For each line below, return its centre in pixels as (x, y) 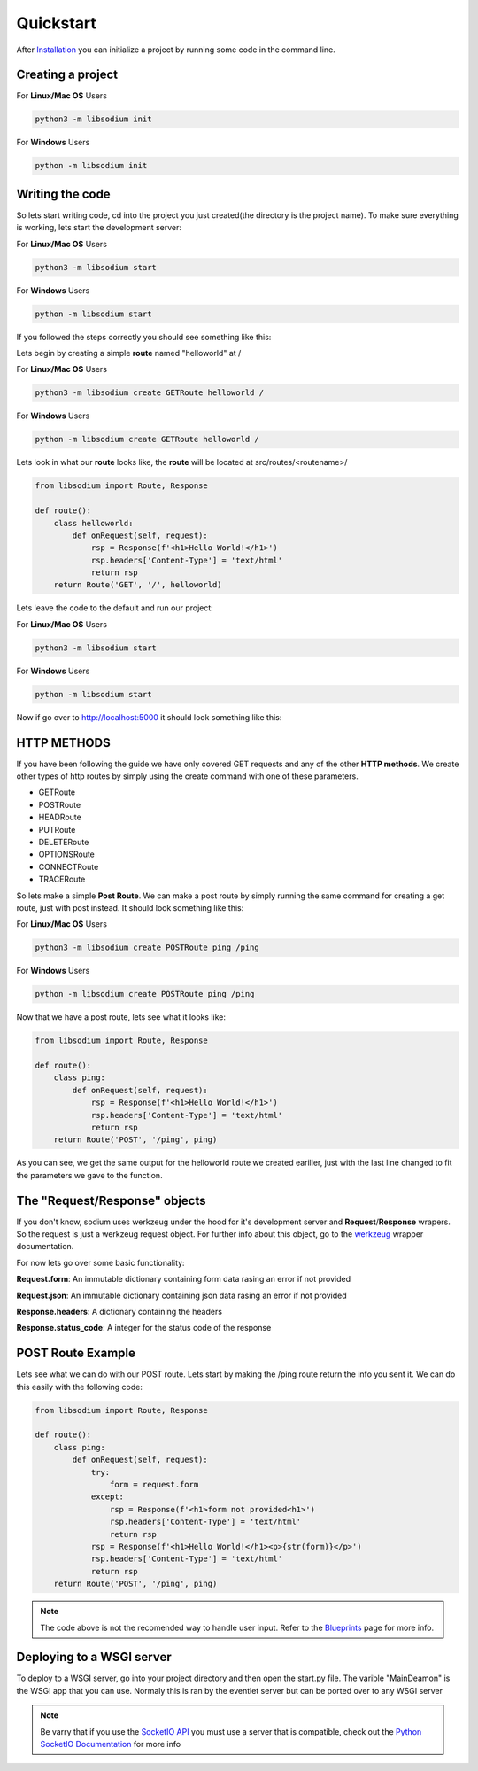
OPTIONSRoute (66, 854)
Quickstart (57, 23)
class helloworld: (93, 523)
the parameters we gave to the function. (89, 1175)
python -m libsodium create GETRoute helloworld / (147, 439)
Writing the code (63, 194)
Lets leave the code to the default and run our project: (115, 608)
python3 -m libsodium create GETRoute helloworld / (150, 393)
